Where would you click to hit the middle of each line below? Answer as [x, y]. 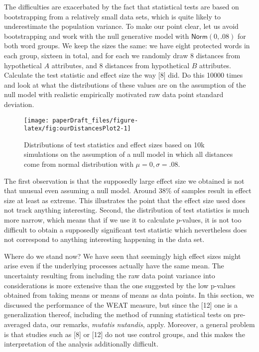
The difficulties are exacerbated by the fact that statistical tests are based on [122, 6]
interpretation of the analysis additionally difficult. [81, 344]
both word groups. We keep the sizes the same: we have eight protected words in [127, 46]
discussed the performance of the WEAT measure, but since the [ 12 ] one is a [121, 304]
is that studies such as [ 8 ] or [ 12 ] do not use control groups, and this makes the [125, 334]
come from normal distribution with [79, 164]
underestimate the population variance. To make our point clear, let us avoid [121, 26]
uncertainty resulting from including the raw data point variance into [110, 275]
